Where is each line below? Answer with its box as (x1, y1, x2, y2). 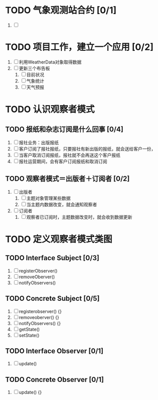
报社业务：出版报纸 (19, 139, 59, 145)
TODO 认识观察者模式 (5, 104, 95, 115)
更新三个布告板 (19, 65, 50, 71)
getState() (19, 326, 40, 332)
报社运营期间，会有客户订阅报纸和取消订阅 (19, 158, 107, 164)
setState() (19, 332, 40, 338)
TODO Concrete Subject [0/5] (5, 294, 100, 303)
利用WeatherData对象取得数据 (19, 59, 82, 65)
